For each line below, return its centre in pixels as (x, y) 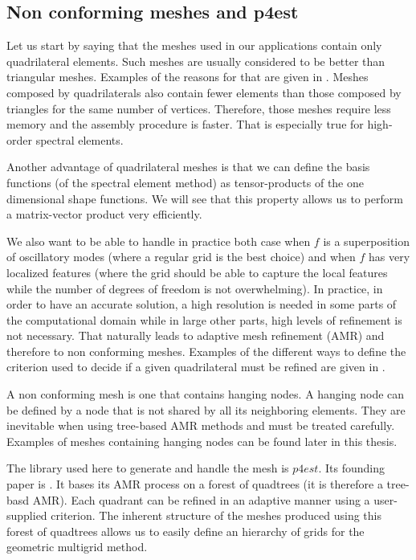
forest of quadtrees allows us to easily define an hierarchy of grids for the (186, 531)
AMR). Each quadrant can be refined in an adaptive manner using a (201, 499)
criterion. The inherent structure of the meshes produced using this (216, 515)
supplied (27, 515)
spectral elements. (80, 139)
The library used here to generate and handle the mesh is (148, 468)
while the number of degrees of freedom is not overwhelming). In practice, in (195, 288)
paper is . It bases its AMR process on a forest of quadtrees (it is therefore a (195, 484)
